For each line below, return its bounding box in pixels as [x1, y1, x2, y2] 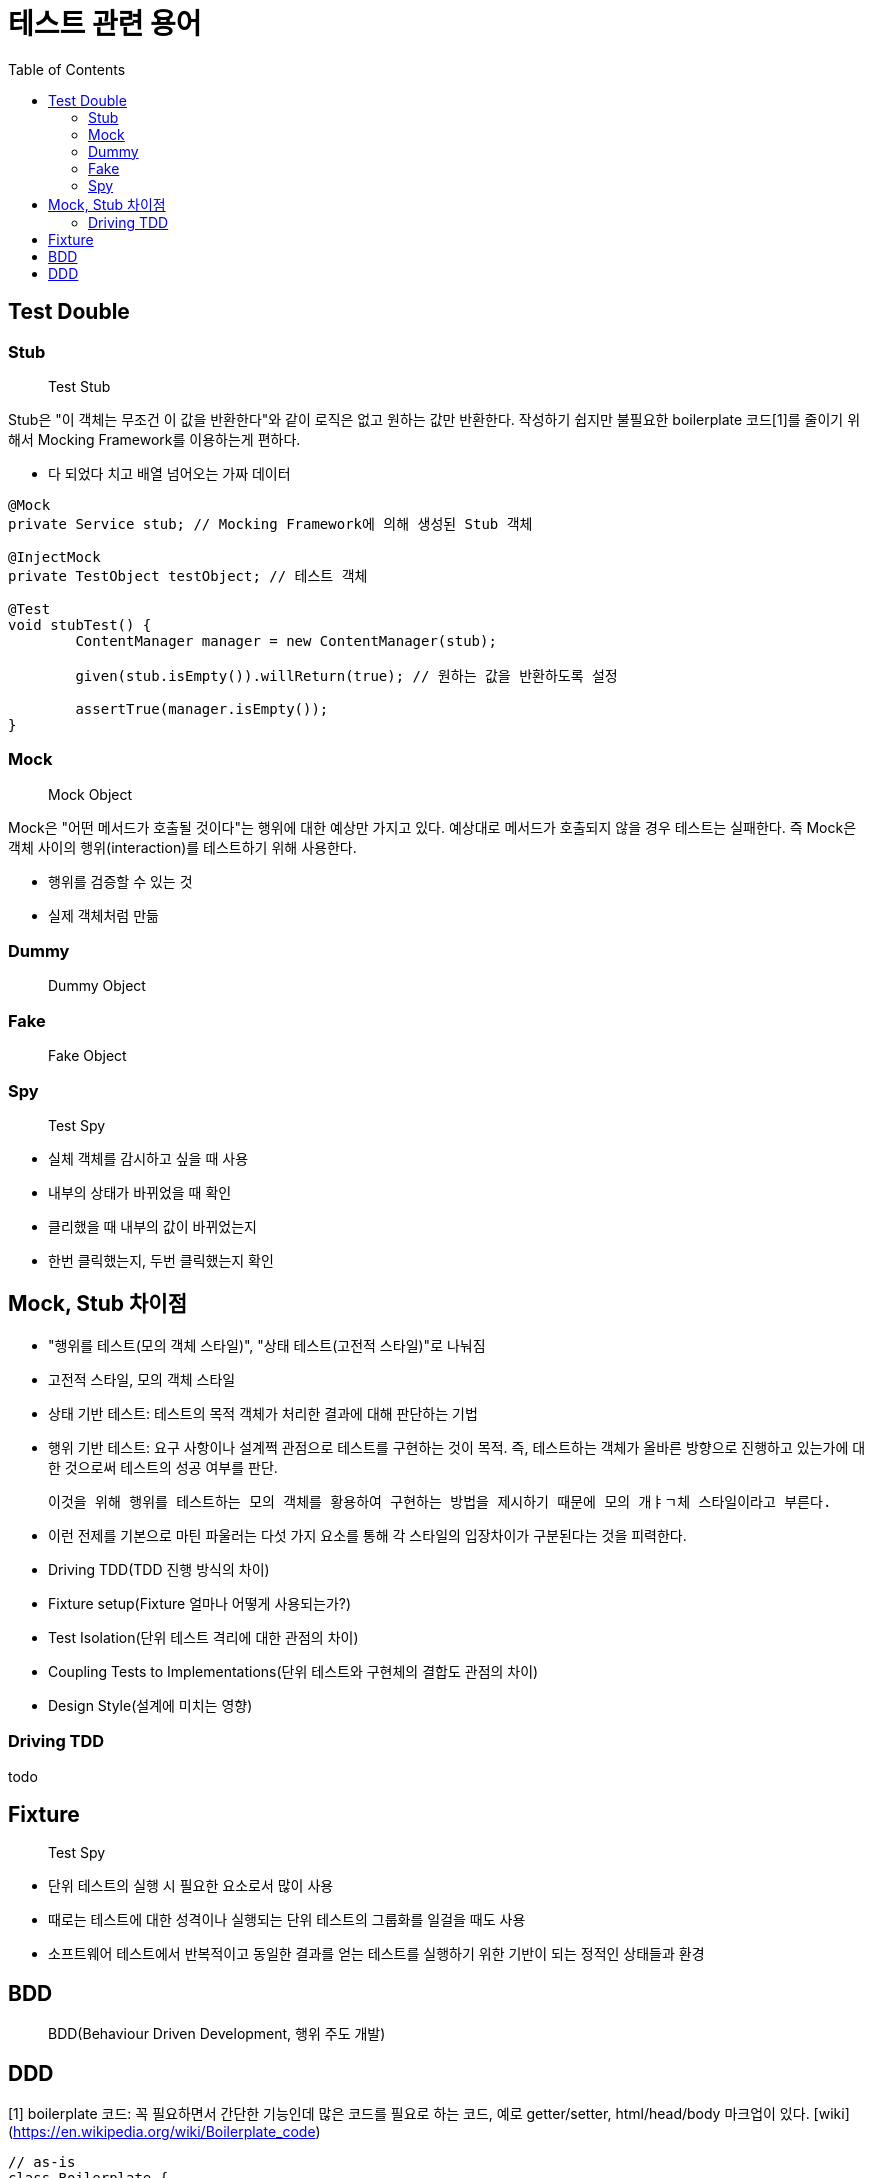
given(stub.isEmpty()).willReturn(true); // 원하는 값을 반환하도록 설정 [75, 667, 618, 684]
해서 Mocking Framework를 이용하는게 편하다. [8, 430, 301, 448]
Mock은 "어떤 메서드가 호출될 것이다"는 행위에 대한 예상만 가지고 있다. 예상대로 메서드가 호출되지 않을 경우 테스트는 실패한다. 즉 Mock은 [8, 818, 857, 836]
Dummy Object [48, 977, 146, 995]
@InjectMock [8, 548, 101, 565]
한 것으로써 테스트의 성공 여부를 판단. [48, 1458, 278, 1476]
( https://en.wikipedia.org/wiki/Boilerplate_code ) [8, 2123, 321, 2141]
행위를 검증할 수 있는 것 [48, 872, 193, 890]
